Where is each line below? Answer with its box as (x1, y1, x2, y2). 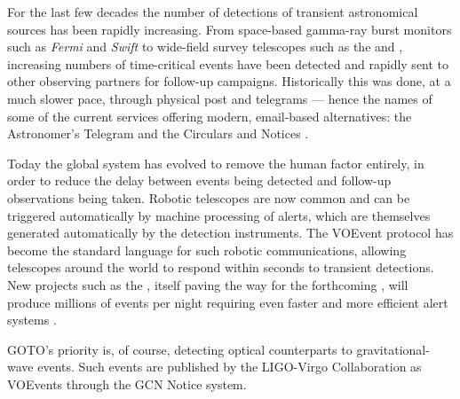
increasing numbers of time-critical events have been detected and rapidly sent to (7, 54, 449, 73)
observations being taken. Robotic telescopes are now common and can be (7, 188, 410, 207)
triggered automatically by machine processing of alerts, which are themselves (7, 206, 431, 224)
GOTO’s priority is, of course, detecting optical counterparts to (7, 340, 353, 358)
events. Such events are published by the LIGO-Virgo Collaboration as (37, 357, 422, 376)
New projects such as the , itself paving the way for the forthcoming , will (7, 275, 408, 293)
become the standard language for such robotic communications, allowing (7, 240, 407, 259)
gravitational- (356, 340, 430, 358)
